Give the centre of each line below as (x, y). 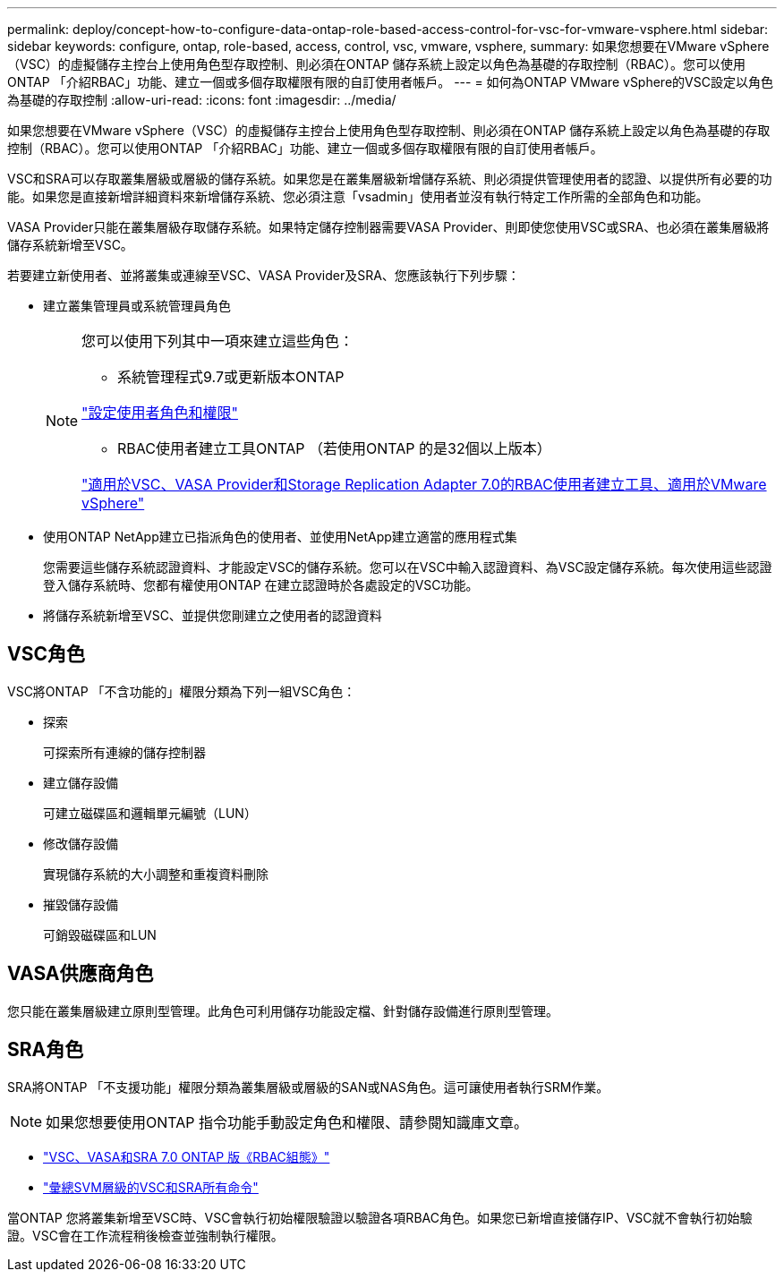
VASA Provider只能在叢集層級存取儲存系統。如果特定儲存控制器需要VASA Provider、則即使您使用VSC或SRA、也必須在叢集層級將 (388, 227)
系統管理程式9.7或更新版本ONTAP (231, 377)
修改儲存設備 (81, 843)
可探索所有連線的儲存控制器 (124, 752)
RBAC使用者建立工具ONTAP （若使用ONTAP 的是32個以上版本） (334, 448)
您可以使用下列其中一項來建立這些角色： (218, 341)
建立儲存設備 (81, 782)
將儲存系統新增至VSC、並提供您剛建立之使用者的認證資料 (213, 615)
